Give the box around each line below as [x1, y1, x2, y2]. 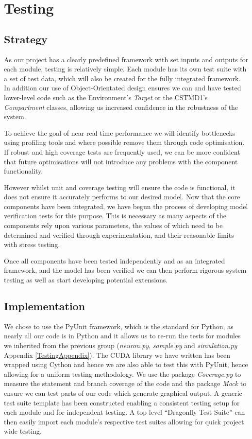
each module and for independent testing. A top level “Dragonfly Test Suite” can [4, 407, 245, 417]
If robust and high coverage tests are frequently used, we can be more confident [4, 146, 240, 157]
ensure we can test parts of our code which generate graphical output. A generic [4, 388, 242, 398]
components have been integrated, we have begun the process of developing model [4, 201, 248, 211]
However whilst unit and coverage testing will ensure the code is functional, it [4, 182, 235, 192]
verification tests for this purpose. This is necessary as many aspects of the [4, 211, 226, 221]
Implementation [4, 299, 85, 314]
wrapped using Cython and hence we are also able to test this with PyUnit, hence [4, 359, 248, 369]
